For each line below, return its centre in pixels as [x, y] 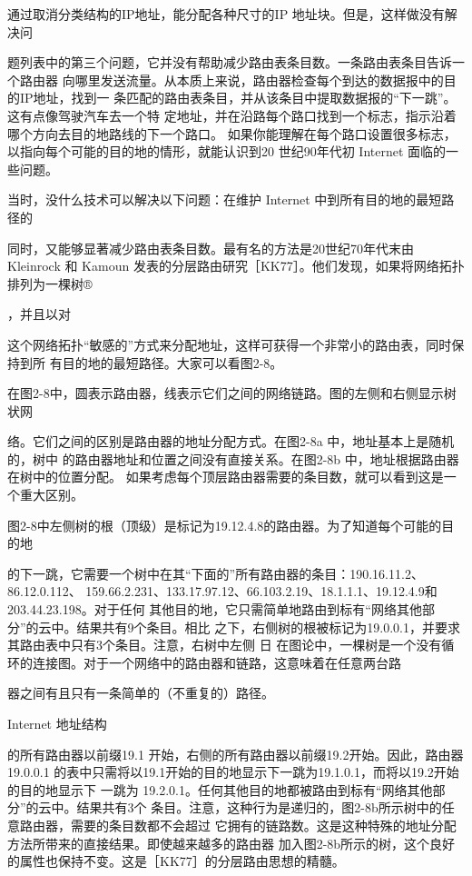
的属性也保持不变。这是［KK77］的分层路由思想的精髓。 [176, 861]
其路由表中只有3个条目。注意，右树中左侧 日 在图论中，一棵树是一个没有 [225, 645]
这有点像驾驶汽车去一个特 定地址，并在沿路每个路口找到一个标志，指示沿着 [232, 115]
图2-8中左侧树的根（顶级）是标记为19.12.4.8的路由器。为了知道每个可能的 [225, 525]
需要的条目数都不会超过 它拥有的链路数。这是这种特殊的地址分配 [263, 825]
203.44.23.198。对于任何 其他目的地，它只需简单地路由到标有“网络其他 [215, 609]
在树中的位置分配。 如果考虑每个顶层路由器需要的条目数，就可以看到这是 [226, 477]
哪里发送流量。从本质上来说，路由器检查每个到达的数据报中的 [259, 80]
